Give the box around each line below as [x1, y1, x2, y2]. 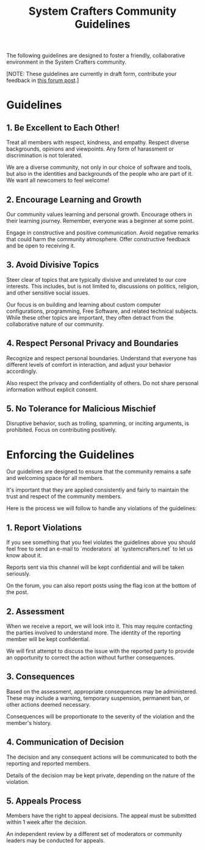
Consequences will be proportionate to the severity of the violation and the [6, 712, 195, 720]
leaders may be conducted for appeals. [6, 837, 106, 844]
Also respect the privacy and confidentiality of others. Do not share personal [6, 379, 199, 386]
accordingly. [6, 367, 38, 375]
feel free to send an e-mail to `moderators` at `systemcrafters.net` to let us [6, 545, 193, 552]
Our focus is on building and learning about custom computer [6, 301, 161, 308]
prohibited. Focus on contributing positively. [6, 426, 117, 434]
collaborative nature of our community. [6, 320, 104, 328]
